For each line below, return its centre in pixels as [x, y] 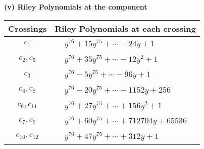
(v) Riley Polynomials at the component [76, 7]
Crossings [28, 28]
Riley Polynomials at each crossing [125, 28]
